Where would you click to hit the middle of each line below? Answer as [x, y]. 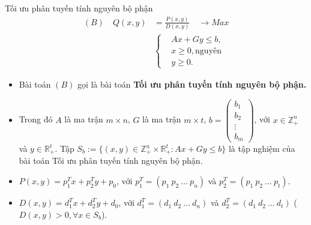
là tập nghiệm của [262, 148]
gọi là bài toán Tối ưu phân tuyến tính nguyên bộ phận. [192, 84]
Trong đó [36, 119]
